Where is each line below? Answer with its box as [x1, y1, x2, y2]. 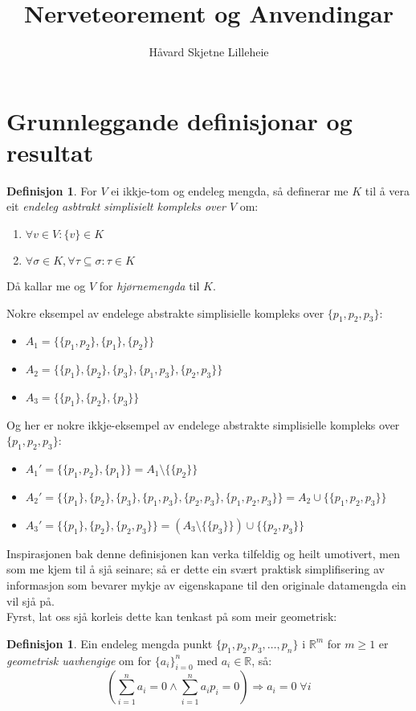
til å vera [365, 182, 410, 199]
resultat [6, 135, 94, 168]
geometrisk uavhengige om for [6, 651, 152, 668]
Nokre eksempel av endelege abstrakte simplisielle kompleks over [6, 304, 324, 321]
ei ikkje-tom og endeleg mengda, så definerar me [111, 182, 349, 199]
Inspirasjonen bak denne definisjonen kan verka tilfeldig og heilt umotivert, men [6, 545, 401, 561]
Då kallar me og [6, 277, 86, 294]
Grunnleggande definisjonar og [6, 104, 353, 137]
